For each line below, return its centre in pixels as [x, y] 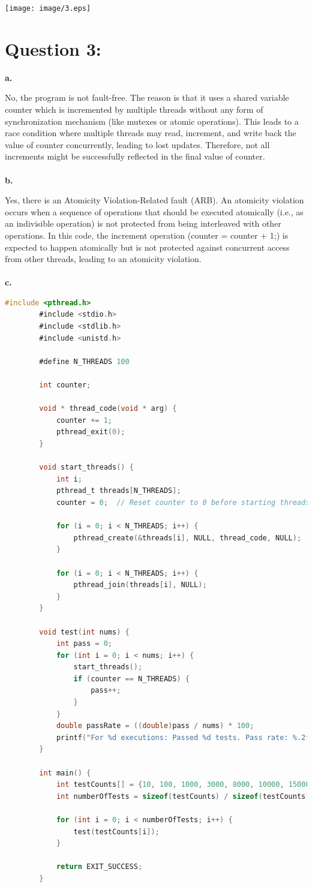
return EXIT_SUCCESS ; [99, 867]
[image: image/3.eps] [48, 8]
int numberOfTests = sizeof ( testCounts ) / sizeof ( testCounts [181, 796]
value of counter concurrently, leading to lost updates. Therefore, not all [137, 144]
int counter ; [65, 385]
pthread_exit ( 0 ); [91, 432]
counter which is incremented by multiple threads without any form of [134, 109]
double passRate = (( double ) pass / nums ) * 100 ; [155, 726]
